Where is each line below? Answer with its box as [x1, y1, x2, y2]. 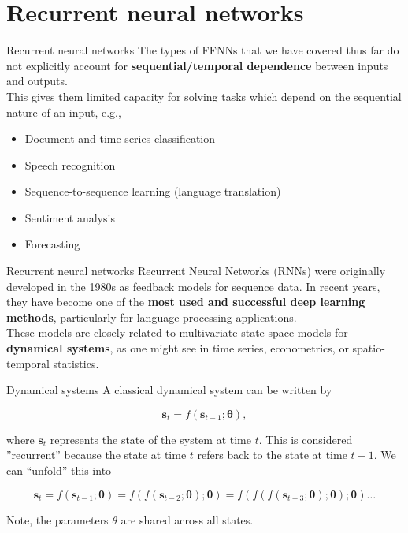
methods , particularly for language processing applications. [6, 308, 297, 325]
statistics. [53, 355, 99, 371]
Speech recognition [24, 156, 116, 173]
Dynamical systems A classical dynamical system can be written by [6, 382, 332, 398]
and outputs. [6, 73, 68, 89]
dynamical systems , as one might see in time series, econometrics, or [6, 340, 349, 356]
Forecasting [24, 236, 80, 252]
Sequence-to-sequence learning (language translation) [24, 183, 281, 199]
